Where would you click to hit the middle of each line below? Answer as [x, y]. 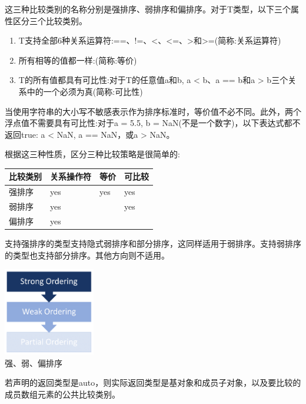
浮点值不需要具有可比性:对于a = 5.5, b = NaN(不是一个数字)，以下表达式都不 [153, 123]
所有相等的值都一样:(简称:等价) [78, 60]
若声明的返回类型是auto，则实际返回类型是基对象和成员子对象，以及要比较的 [153, 383]
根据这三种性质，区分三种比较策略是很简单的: [92, 154]
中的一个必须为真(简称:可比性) [85, 91]
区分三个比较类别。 [50, 20]
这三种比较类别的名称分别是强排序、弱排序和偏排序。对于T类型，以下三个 [148, 9]
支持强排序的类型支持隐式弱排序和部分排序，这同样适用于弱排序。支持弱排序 [153, 244]
